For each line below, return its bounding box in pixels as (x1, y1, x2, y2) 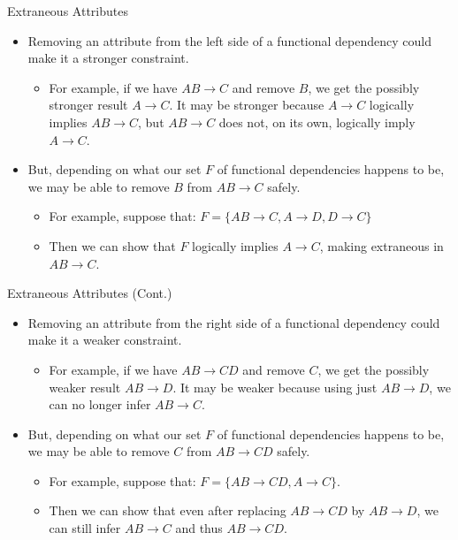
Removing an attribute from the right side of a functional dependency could (27, 313, 440, 331)
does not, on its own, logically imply (218, 112, 416, 131)
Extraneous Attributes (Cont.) (7, 284, 172, 302)
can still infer (49, 519, 121, 537)
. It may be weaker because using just (172, 377, 378, 396)
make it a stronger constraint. (27, 49, 189, 67)
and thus (175, 519, 223, 537)
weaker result (49, 377, 121, 396)
